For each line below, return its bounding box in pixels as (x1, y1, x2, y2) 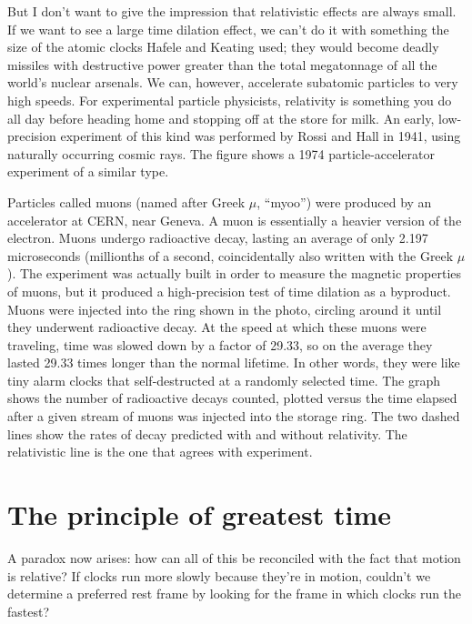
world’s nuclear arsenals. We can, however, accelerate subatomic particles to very (7, 73, 458, 92)
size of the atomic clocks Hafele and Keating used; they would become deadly (7, 37, 439, 56)
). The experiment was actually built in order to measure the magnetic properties (7, 264, 461, 283)
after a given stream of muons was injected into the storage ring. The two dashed (7, 407, 460, 426)
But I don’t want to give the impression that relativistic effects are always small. (7, 2, 457, 20)
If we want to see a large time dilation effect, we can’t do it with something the (7, 19, 449, 38)
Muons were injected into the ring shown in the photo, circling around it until (7, 299, 442, 318)
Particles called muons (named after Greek (7, 192, 246, 211)
